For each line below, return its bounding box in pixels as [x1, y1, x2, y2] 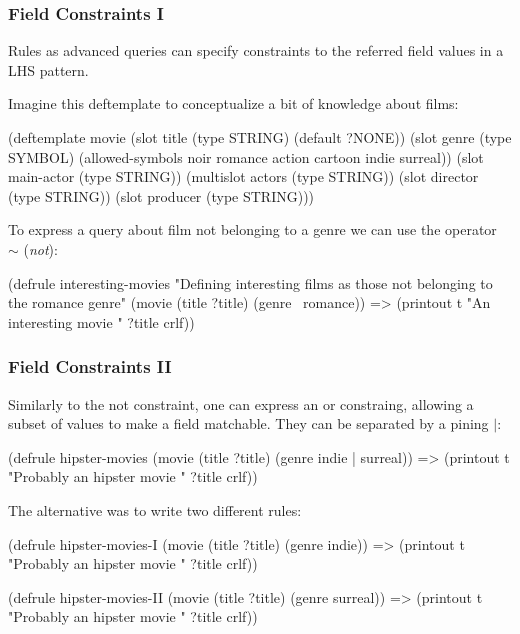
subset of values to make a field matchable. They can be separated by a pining [8, 413, 489, 434]
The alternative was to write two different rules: [8, 499, 302, 520]
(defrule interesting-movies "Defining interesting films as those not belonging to [8, 272, 493, 293]
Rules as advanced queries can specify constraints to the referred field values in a [8, 40, 504, 61]
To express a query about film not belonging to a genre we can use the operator [8, 219, 497, 240]
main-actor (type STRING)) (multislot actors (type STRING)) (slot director [8, 166, 479, 187]
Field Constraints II [8, 354, 172, 379]
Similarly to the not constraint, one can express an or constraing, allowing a [8, 393, 474, 414]
